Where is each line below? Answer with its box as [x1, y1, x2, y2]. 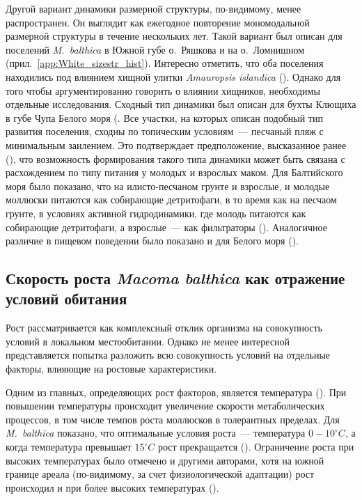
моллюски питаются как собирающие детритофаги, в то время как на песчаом [6, 192, 337, 207]
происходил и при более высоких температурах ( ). [6, 480, 219, 494]
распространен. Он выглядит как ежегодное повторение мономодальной [6, 15, 310, 29]
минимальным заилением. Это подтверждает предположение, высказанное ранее [6, 137, 347, 152]
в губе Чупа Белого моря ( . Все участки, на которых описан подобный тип [6, 110, 323, 125]
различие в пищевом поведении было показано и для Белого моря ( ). [6, 233, 299, 248]
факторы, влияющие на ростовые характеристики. [6, 361, 217, 376]
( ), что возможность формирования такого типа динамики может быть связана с [6, 151, 345, 166]
